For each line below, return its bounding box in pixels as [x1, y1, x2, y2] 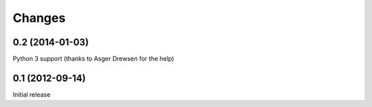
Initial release [12, 90, 51, 99]
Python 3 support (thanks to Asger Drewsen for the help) [12, 55, 175, 63]
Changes [12, 10, 65, 25]
